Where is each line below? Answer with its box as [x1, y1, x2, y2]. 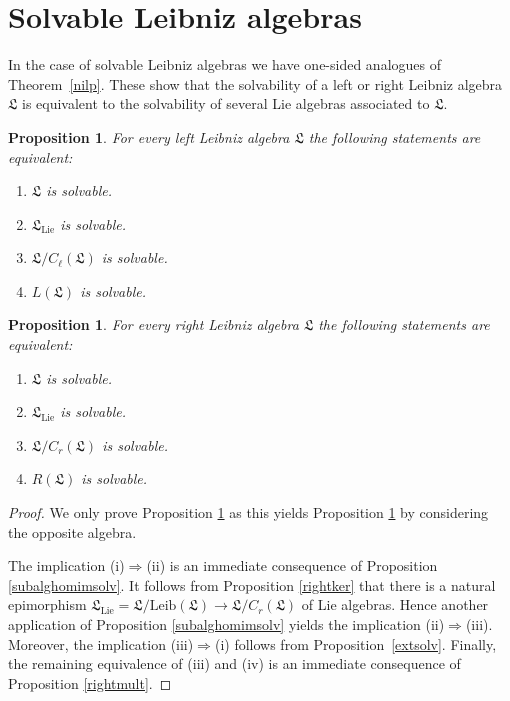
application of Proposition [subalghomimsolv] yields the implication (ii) [8, 614, 445, 634]
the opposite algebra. [8, 521, 137, 542]
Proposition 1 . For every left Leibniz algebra [8, 126, 290, 147]
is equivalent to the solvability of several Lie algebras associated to [21, 93, 430, 114]
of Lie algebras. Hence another [301, 594, 489, 615]
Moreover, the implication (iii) [8, 633, 194, 654]
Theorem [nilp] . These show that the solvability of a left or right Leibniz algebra [8, 73, 503, 94]
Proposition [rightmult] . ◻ [8, 672, 172, 693]
